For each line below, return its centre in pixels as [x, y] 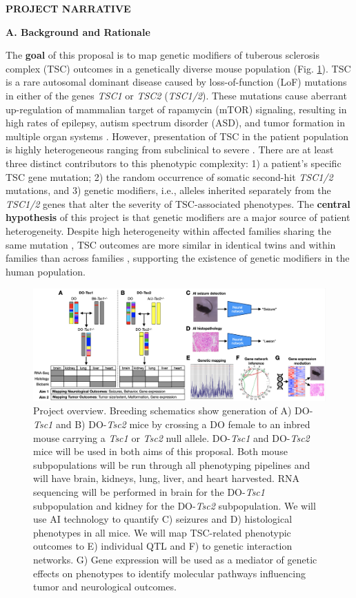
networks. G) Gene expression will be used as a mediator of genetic [175, 559]
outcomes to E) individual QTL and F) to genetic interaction [163, 546]
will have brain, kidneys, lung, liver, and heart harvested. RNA [166, 478]
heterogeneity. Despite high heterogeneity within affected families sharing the [168, 230]
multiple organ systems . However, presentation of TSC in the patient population [177, 136]
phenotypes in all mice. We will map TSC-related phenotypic [162, 532]
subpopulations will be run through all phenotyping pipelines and [172, 464]
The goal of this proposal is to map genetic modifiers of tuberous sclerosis [162, 55]
